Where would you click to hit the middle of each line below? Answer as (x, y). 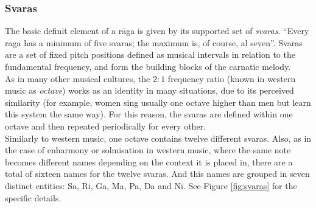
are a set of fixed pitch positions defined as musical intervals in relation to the (150, 54)
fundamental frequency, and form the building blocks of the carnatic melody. (148, 66)
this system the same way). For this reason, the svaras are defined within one (149, 114)
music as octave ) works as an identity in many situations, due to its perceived (149, 90)
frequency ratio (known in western (232, 78)
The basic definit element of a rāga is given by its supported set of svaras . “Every (157, 31)
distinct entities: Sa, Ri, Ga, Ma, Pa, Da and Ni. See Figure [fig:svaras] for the (151, 185)
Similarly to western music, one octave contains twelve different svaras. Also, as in (158, 138)
